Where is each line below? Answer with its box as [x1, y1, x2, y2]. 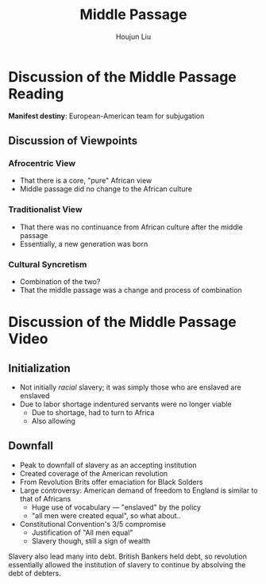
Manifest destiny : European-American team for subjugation [8, 111, 205, 121]
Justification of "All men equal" [31, 528, 133, 537]
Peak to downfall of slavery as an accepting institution [19, 460, 197, 470]
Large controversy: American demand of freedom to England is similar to [19, 486, 258, 495]
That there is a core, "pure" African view [19, 176, 152, 186]
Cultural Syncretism [8, 259, 87, 270]
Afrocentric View [8, 158, 76, 168]
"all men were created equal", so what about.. [31, 510, 181, 521]
